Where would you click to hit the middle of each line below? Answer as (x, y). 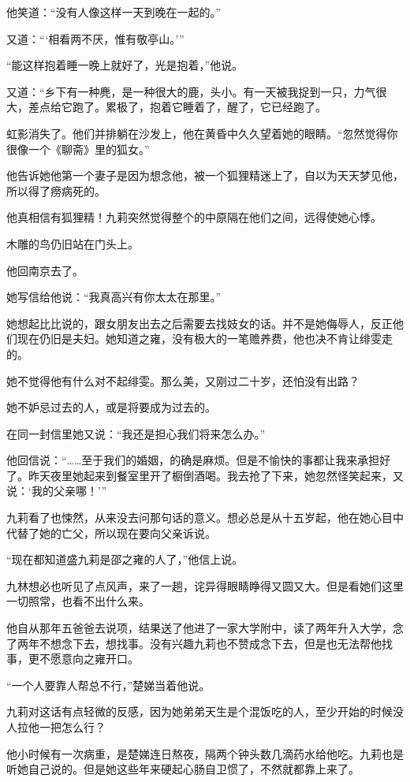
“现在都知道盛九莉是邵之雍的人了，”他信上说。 (125, 559)
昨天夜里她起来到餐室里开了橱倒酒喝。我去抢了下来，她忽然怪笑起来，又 (216, 475)
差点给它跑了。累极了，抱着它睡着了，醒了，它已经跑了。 (177, 107)
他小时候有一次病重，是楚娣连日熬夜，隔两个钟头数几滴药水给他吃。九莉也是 (205, 753)
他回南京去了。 (45, 270)
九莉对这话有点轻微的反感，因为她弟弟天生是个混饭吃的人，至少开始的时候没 (205, 711)
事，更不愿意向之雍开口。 (73, 659)
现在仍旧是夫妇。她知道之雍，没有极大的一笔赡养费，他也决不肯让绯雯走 (205, 339)
